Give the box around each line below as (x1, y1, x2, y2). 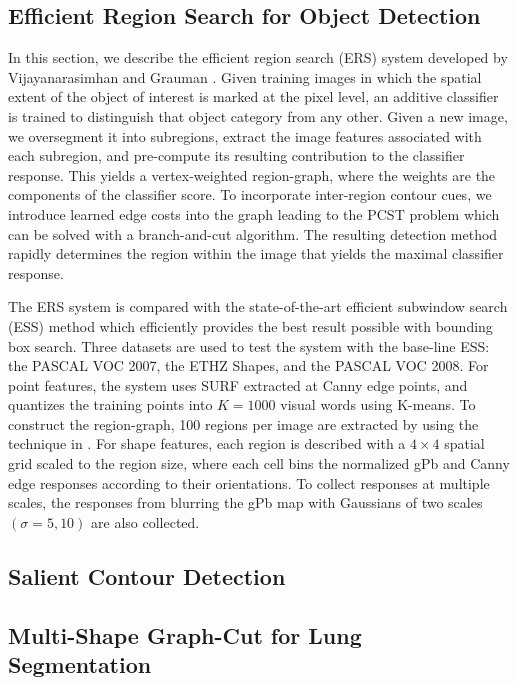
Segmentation (8, 649, 152, 680)
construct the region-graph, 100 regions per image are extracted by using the (8, 413, 479, 434)
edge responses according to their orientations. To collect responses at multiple (8, 472, 490, 493)
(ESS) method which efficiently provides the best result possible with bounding (8, 315, 493, 336)
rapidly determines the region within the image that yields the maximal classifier (8, 243, 504, 264)
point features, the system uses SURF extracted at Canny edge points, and (8, 374, 468, 395)
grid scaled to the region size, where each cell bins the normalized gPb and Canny (8, 453, 510, 474)
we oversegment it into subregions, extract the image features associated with (8, 125, 482, 146)
